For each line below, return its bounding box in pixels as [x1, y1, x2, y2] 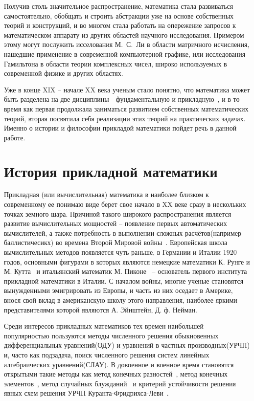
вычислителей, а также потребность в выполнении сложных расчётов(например [4, 227, 242, 238]
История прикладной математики [4, 161, 218, 181]
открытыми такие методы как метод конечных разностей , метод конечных [4, 369, 228, 379]
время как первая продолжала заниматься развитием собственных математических [4, 103, 249, 113]
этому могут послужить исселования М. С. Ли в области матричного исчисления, [4, 39, 250, 49]
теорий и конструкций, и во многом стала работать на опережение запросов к [4, 20, 236, 30]
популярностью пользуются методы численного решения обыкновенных [4, 330, 219, 340]
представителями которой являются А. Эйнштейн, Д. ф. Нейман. [4, 304, 197, 314]
